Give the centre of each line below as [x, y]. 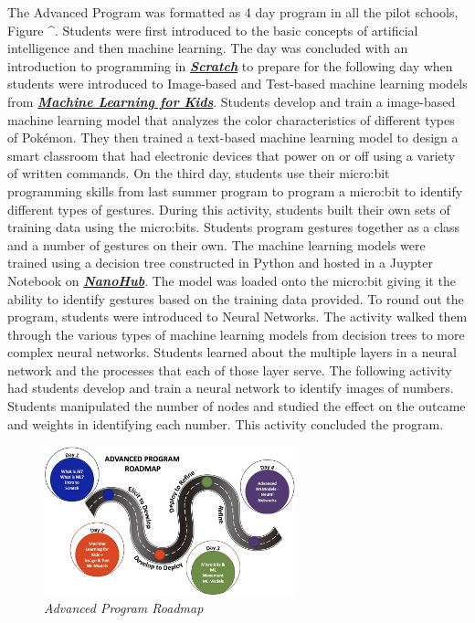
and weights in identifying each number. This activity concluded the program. [226, 423]
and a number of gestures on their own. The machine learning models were [216, 244]
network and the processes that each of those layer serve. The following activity [230, 370]
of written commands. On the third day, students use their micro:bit [199, 173]
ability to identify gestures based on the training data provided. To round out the [236, 298]
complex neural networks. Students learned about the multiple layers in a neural [232, 352]
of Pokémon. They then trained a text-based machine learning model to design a [233, 137]
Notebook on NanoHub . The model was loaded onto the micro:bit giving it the [232, 280]
